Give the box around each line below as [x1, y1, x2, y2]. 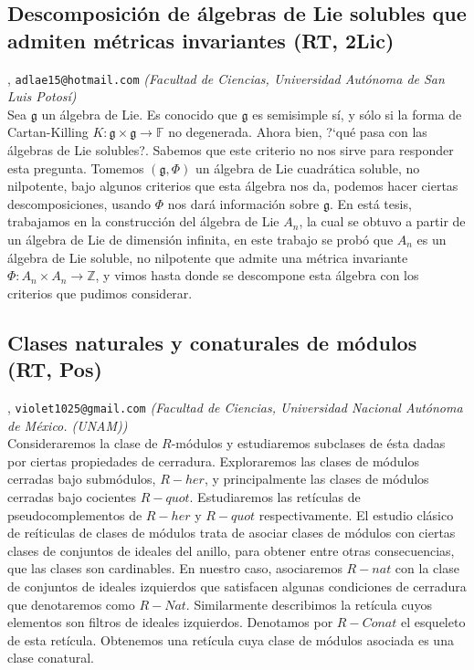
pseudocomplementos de [7, 505, 142, 524]
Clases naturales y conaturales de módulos [7, 328, 417, 356]
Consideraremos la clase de [7, 434, 158, 453]
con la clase [395, 559, 459, 578]
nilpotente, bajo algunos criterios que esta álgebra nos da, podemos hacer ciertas [7, 176, 458, 195]
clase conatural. [7, 648, 95, 667]
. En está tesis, [329, 194, 412, 213]
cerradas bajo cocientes [7, 487, 136, 506]
